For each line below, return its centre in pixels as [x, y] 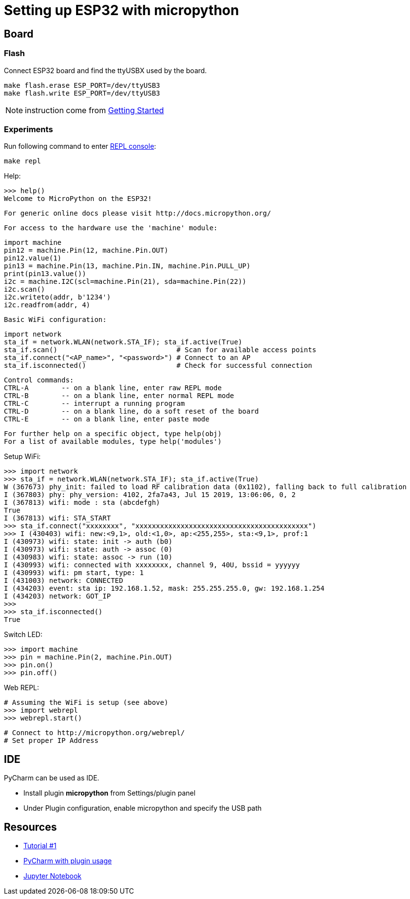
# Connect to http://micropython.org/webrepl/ [94, 733]
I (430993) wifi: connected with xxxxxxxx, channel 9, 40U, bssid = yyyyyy [152, 565]
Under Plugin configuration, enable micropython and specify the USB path [143, 808]
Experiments [29, 129]
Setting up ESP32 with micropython [122, 10]
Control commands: [39, 380]
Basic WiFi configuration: [55, 320]
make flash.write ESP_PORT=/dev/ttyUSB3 [82, 93]
